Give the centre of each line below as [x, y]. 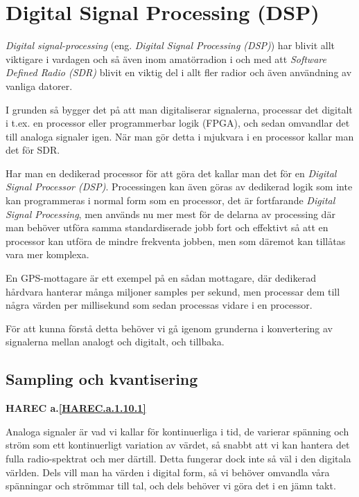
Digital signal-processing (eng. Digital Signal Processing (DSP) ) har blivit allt [170, 45]
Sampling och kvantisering [102, 379]
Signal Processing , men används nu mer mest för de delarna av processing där [170, 214]
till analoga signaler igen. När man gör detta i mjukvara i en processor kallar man [180, 136]
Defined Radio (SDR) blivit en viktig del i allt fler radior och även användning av [179, 72]
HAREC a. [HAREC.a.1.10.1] [76, 408]
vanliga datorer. [39, 85]
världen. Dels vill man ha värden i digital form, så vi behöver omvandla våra [168, 472]
